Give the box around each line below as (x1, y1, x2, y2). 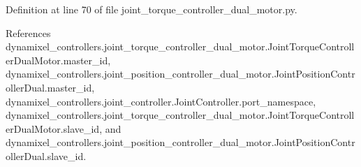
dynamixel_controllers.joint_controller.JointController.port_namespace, (6, 94, 316, 108)
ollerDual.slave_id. (6, 148, 87, 163)
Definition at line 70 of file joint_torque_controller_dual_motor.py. (6, 2, 297, 16)
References (6, 25, 51, 40)
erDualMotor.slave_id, (6, 121, 103, 136)
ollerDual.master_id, (6, 80, 95, 94)
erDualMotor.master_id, (6, 52, 111, 67)
